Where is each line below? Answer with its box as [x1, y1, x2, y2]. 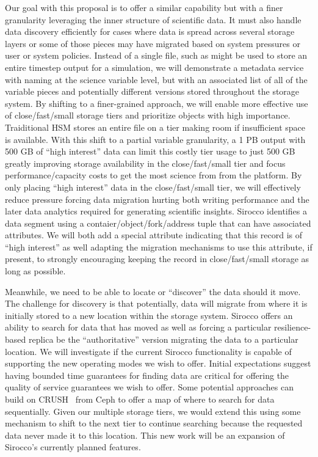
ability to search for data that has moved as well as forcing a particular [5, 321, 272, 334]
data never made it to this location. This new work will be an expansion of [5, 428, 285, 441]
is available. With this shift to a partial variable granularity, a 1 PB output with [5, 133, 306, 145]
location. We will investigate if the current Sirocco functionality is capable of [5, 345, 292, 357]
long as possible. [5, 265, 66, 277]
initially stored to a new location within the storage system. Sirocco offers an [5, 309, 293, 321]
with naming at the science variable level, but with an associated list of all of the [5, 73, 308, 86]
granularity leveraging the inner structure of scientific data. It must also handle [5, 13, 302, 26]
